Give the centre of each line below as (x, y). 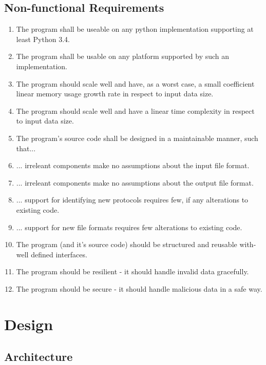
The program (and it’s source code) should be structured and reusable (127, 244)
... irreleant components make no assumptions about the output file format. (135, 182)
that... (26, 148)
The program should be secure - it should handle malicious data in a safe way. (139, 288)
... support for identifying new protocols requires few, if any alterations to (132, 200)
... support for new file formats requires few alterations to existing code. (129, 227)
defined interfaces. (59, 254)
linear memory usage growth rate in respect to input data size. (115, 94)
